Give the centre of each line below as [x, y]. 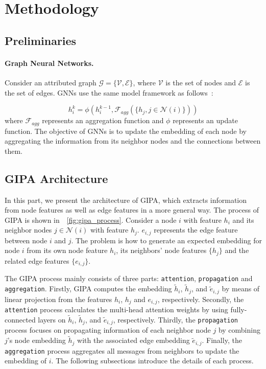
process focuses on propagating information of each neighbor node [108, 330]
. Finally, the [222, 340]
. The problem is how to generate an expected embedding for [166, 240]
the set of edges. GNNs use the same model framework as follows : [109, 92]
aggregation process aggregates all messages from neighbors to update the [122, 350]
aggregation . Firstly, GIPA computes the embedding [88, 289]
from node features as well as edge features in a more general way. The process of [132, 210]
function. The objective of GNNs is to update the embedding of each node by [126, 131]
